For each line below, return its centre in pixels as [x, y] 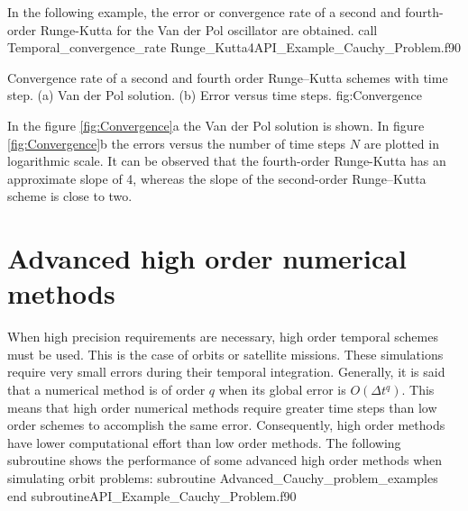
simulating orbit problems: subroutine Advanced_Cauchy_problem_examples [223, 478]
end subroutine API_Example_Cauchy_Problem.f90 [152, 495]
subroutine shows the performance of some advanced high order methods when [225, 460]
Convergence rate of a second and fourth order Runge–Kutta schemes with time [228, 77]
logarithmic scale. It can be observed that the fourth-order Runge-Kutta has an [227, 161]
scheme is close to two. [70, 196]
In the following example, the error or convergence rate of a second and [204, 12]
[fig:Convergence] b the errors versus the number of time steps [177, 143]
